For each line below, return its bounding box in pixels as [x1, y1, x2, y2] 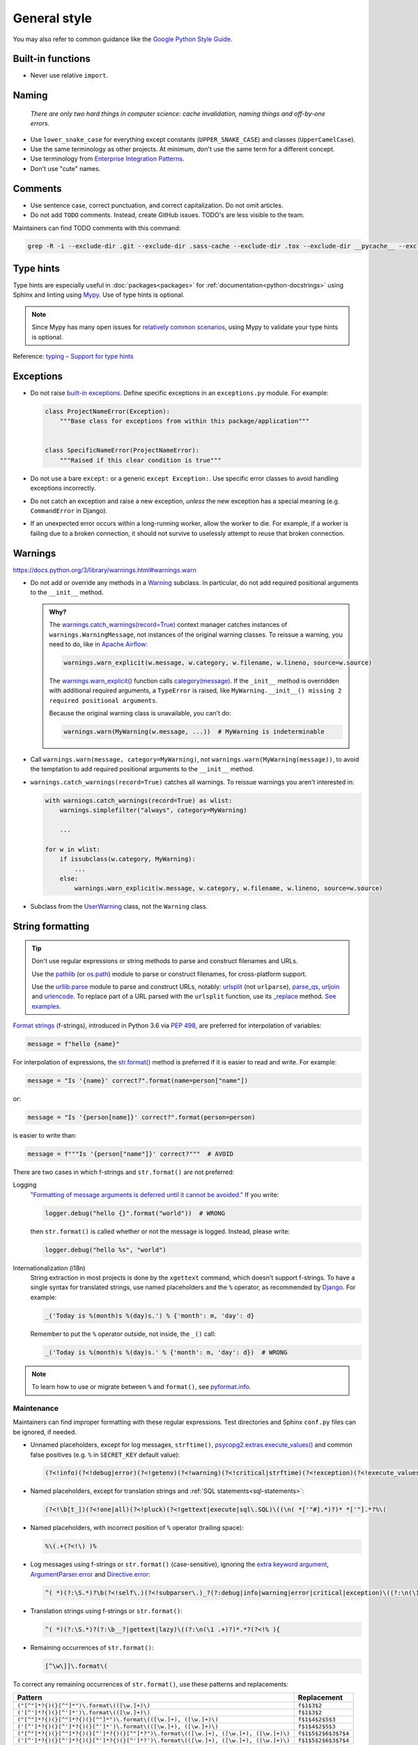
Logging [13, 1180, 37, 1189]
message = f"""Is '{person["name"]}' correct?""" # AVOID [27, 1150, 233, 1158]
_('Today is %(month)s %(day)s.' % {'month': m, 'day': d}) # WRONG [45, 1348, 288, 1356]
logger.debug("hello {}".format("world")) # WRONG [45, 1209, 226, 1217]
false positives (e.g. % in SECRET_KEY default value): [30, 1450, 180, 1459]
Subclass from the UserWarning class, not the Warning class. [30, 903, 208, 911]
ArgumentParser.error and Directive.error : [30, 1570, 150, 1578]
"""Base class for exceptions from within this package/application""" [59, 417, 310, 425]
